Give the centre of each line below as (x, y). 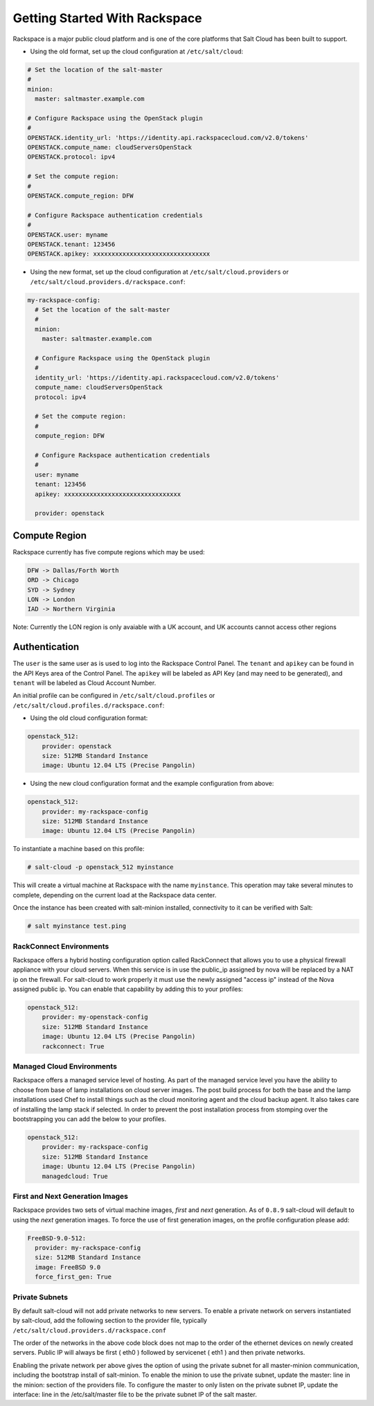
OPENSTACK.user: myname (68, 235)
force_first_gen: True (73, 1277)
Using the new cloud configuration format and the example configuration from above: (152, 784)
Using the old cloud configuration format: (89, 718)
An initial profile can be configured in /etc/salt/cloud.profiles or (114, 696)
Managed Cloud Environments (65, 1066)
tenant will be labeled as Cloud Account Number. (84, 683)
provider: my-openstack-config (95, 1017)
